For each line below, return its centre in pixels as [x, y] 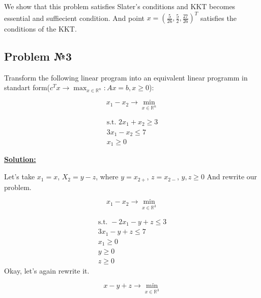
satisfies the [218, 18]
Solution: [20, 159]
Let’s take [20, 177]
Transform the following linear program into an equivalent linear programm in [126, 77]
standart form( [27, 87]
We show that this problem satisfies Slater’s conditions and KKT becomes [120, 6]
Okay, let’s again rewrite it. [47, 271]
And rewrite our [232, 177]
